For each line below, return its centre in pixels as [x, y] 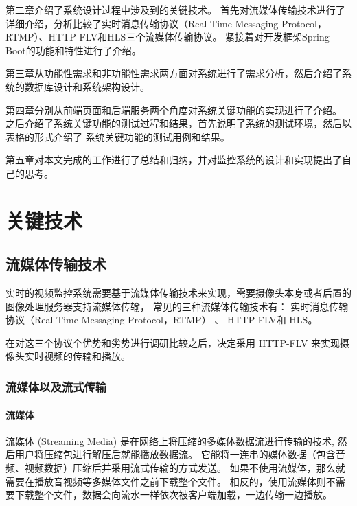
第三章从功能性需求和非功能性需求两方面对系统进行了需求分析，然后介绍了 [174, 73]
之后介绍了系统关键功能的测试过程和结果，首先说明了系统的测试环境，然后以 [178, 123]
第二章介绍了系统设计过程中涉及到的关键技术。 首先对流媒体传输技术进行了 [175, 10]
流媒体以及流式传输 [56, 387]
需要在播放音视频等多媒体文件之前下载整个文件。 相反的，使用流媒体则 [166, 481]
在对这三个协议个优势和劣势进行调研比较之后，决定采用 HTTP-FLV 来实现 [173, 342]
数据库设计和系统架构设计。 [87, 86]
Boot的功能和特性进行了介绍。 [73, 50]
